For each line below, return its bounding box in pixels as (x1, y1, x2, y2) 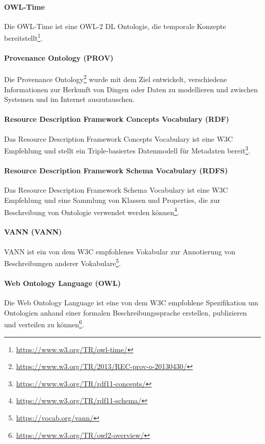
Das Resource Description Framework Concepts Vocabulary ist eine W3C (4, 133, 233, 144)
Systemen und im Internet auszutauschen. (4, 94, 135, 105)
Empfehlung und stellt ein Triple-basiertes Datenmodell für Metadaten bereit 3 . (4, 144, 251, 155)
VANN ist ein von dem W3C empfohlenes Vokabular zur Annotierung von (4, 246, 235, 256)
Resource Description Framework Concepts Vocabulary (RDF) (4, 114, 229, 124)
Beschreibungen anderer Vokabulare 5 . (4, 256, 121, 268)
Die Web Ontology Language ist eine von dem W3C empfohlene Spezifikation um (4, 297, 258, 308)
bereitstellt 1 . (4, 31, 43, 43)
